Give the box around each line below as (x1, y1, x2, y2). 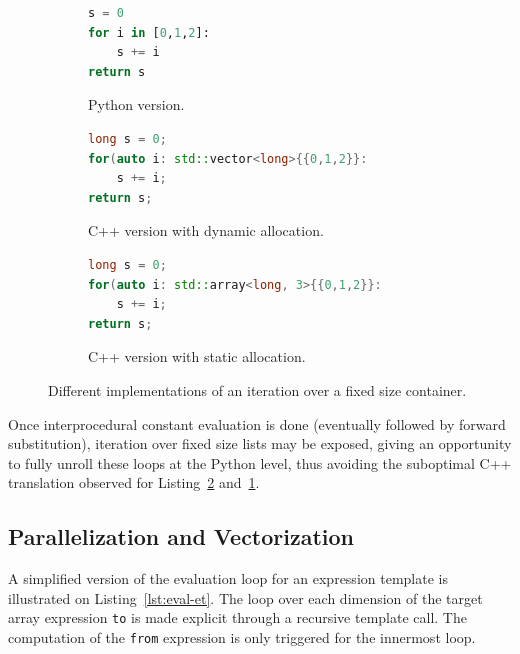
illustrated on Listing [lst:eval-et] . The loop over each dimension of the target (8, 587, 483, 608)
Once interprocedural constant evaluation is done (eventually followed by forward (8, 413, 506, 434)
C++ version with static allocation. (88, 346, 306, 367)
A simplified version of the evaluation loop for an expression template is (8, 568, 448, 589)
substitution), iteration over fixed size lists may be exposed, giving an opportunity (8, 433, 512, 454)
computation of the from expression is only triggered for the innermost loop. (8, 626, 476, 647)
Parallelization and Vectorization (8, 521, 355, 552)
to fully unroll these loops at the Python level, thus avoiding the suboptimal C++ (8, 452, 512, 473)
